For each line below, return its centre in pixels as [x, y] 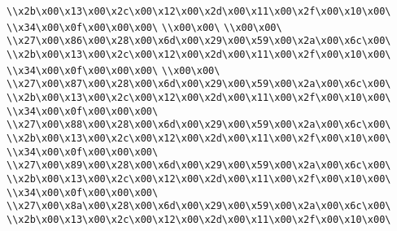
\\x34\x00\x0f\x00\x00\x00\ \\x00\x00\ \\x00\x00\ [144, 27]
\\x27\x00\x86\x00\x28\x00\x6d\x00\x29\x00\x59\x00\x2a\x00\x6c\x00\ [199, 41]
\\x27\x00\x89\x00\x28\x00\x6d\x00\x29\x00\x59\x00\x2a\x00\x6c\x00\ [199, 166]
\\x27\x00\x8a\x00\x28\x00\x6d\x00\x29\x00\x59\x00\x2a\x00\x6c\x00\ [199, 206]
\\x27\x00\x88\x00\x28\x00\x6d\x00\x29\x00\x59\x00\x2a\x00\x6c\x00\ [199, 125]
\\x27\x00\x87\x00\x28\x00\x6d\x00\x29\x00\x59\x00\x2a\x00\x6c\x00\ [199, 84]
